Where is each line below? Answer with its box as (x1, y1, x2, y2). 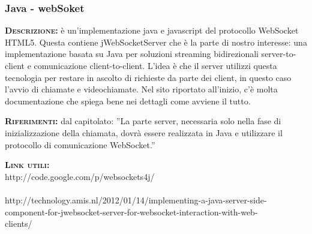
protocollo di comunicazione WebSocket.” (5, 138, 155, 151)
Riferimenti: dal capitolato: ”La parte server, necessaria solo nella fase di (5, 115, 281, 127)
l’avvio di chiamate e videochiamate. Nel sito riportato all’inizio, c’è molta (5, 83, 278, 95)
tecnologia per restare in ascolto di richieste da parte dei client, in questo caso (5, 71, 292, 83)
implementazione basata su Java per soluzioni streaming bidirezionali (5, 47, 259, 60)
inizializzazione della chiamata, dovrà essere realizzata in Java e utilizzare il (5, 126, 283, 139)
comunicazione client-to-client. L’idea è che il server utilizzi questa (34, 59, 277, 71)
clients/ (5, 217, 32, 230)
